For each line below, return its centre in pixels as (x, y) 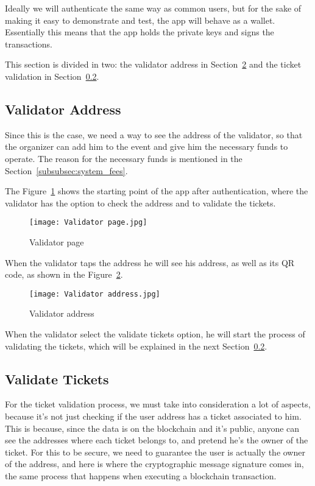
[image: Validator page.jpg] (88, 223)
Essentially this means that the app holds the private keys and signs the (140, 32)
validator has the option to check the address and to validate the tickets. (140, 202)
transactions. (29, 44)
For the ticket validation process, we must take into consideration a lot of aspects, (158, 404)
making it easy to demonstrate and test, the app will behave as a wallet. (140, 20)
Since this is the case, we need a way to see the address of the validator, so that (154, 134)
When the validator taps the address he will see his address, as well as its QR (150, 262)
